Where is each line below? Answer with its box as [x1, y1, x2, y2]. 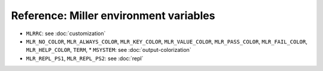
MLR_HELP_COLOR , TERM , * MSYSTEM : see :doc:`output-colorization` [26, 47, 191, 54]
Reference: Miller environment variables [11, 9, 215, 22]
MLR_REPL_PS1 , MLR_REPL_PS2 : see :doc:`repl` [26, 54, 144, 62]
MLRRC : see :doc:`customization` [26, 30, 106, 37]
